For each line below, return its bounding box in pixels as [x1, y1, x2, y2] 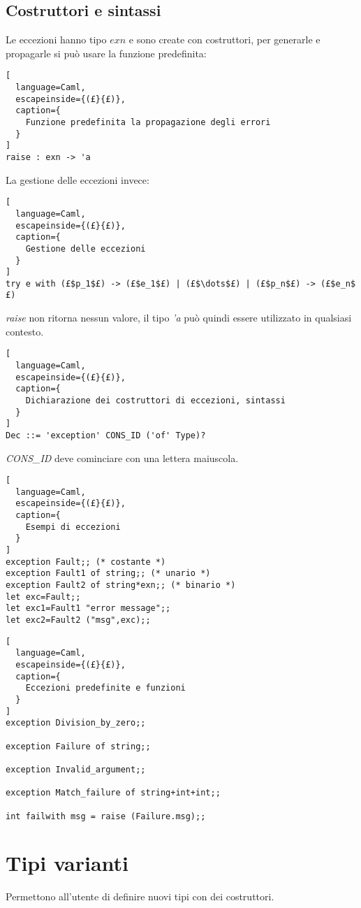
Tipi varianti [6, 849, 129, 877]
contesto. [6, 324, 44, 338]
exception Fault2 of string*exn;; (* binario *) [6, 580, 236, 591]
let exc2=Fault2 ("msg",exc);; [6, 615, 151, 626]
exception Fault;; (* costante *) [6, 556, 166, 567]
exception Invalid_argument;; [6, 764, 146, 774]
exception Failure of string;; [6, 741, 151, 751]
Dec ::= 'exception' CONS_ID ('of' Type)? [6, 430, 206, 440]
